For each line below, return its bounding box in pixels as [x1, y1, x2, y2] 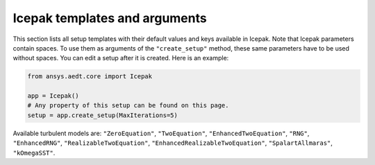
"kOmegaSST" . [12, 148, 56, 157]
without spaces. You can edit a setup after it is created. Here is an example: [12, 54, 229, 62]
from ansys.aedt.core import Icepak [27, 73, 153, 80]
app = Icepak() [27, 92, 79, 100]
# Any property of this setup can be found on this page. [27, 101, 229, 110]
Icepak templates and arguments [12, 10, 208, 26]
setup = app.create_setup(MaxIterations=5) [27, 111, 178, 119]
